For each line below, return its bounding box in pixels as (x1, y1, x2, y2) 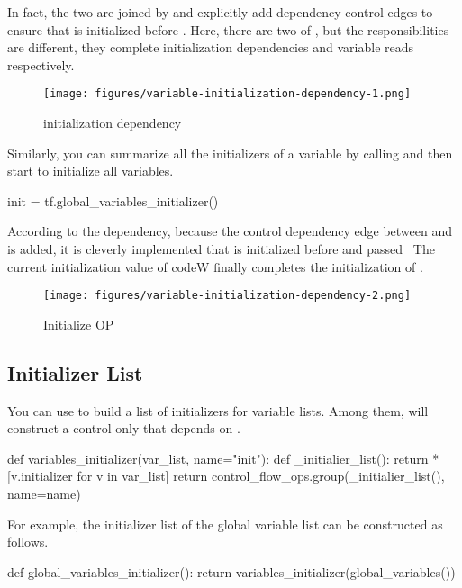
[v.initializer (7, 466, 73, 485)
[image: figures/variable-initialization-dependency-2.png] (43, 289, 412, 303)
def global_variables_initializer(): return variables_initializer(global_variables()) (7, 562, 456, 581)
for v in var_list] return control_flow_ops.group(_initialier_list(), (77, 466, 445, 485)
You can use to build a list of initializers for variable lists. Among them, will (7, 401, 429, 420)
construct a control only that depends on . (7, 419, 240, 438)
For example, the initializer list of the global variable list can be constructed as (7, 514, 443, 533)
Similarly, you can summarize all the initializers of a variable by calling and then (7, 143, 453, 162)
